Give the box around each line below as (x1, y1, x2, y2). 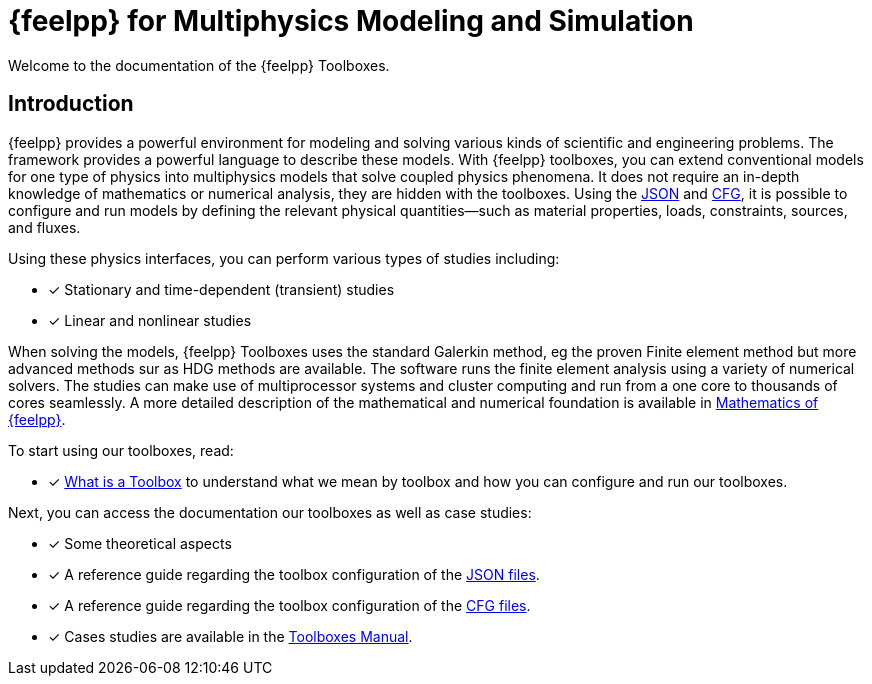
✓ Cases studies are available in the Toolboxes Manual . (48, 627, 413, 645)
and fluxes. (8, 218, 81, 236)
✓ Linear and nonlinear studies (48, 311, 252, 329)
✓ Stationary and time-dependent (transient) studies (48, 280, 395, 298)
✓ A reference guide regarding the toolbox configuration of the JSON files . (48, 565, 540, 583)
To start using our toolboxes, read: (8, 441, 234, 459)
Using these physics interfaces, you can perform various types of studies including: (8, 249, 560, 267)
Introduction (8, 91, 134, 117)
